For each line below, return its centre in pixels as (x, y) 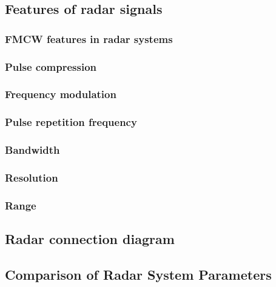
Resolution (32, 177)
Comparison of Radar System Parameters (138, 274)
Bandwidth (32, 150)
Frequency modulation (61, 94)
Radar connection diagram (90, 239)
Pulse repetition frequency (71, 122)
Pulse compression (51, 66)
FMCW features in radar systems (89, 38)
